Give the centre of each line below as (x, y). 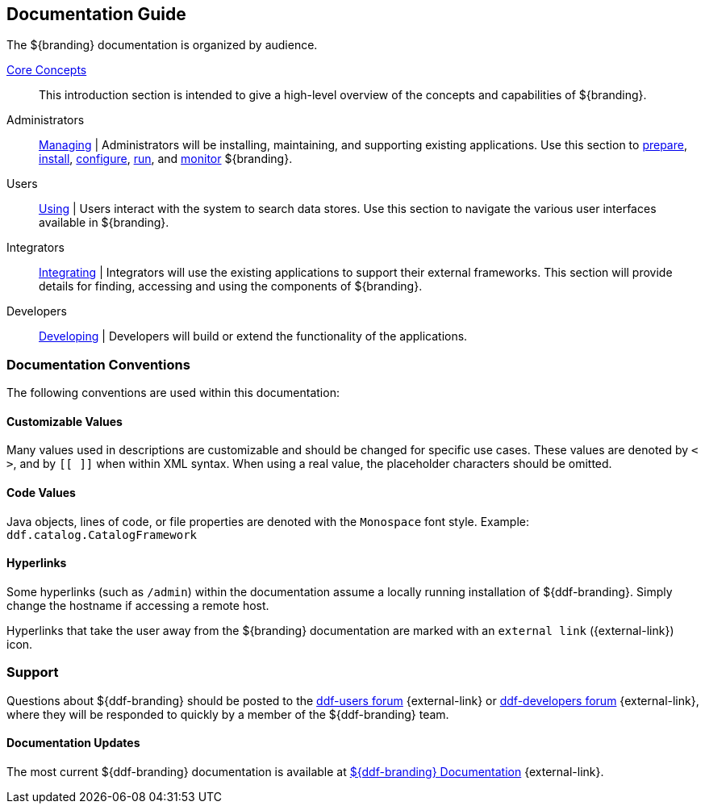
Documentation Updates (73, 743)
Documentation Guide (96, 14)
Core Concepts (47, 70)
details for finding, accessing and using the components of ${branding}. (231, 286)
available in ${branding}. (104, 223)
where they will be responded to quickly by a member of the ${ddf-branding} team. (228, 714)
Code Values (41, 493)
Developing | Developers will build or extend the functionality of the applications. (253, 336)
